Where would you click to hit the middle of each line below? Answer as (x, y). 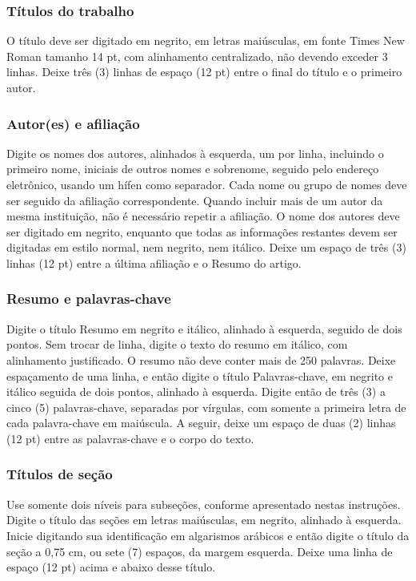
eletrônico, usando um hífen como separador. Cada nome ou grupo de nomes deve (207, 184)
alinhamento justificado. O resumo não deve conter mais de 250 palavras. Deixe (201, 359)
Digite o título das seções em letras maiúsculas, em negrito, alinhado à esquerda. (204, 520)
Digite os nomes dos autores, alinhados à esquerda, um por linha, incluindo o (195, 153)
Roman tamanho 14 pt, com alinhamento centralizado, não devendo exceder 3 (197, 56)
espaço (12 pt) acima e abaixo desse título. (111, 567)
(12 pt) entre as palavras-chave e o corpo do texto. (130, 438)
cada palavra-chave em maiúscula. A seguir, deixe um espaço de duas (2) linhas (201, 423)
